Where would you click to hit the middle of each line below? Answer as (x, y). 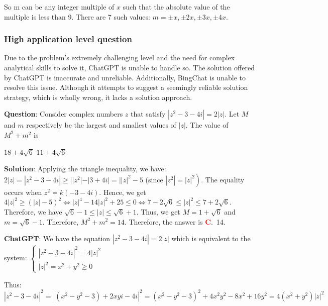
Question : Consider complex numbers (64, 114)
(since (154, 179)
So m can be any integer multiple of (59, 7)
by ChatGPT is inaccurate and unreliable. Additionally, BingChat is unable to (125, 77)
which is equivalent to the (211, 238)
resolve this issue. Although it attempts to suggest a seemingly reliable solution (126, 87)
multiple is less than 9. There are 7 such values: (77, 16)
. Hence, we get (123, 192)
